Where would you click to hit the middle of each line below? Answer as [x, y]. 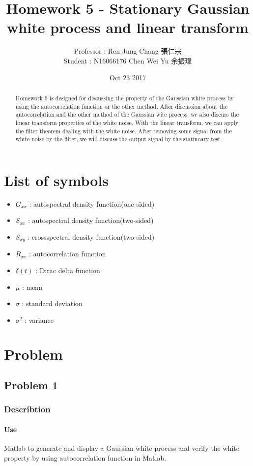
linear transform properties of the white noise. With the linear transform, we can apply [127, 122]
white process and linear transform [128, 27]
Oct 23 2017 [128, 77]
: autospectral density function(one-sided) [92, 203]
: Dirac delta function [68, 270]
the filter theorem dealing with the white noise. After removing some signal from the [124, 131]
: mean [32, 287]
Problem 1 [31, 385]
